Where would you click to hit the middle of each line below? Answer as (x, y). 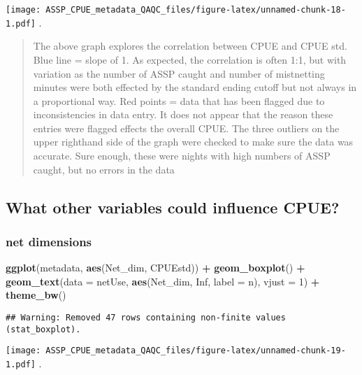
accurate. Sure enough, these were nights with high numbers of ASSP (182, 156)
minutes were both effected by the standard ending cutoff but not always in (195, 87)
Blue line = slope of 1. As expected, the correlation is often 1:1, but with (190, 59)
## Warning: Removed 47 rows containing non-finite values (146, 318)
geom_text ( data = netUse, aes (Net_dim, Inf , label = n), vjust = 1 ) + (163, 281)
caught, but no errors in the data (104, 169)
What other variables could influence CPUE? (173, 207)
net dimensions (49, 241)
